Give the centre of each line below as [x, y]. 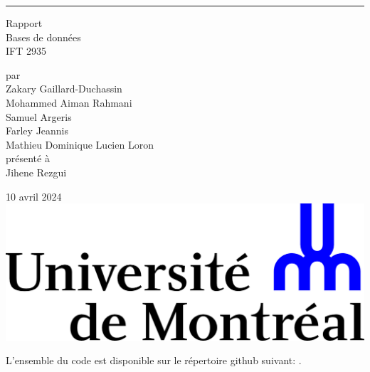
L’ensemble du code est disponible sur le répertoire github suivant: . [154, 360]
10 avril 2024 [34, 196]
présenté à [28, 158]
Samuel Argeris [39, 116]
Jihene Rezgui [36, 172]
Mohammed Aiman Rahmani [69, 102]
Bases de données [43, 37]
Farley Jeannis [37, 131]
